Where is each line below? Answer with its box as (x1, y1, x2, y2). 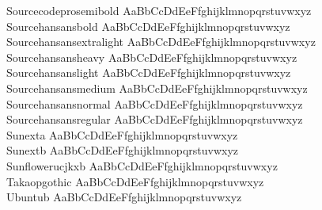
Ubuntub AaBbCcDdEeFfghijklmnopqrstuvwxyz (6, 189, 242, 205)
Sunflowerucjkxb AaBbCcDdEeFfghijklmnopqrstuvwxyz (6, 157, 278, 174)
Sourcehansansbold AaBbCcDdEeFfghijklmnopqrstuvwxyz (6, 17, 290, 34)
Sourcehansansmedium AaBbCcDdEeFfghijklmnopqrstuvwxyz (6, 79, 308, 96)
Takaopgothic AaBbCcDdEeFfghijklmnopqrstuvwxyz (6, 173, 264, 189)
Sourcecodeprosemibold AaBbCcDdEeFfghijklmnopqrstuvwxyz (6, 2, 312, 18)
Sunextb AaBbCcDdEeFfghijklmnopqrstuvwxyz (6, 142, 239, 158)
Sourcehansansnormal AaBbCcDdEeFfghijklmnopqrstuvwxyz (6, 95, 303, 112)
